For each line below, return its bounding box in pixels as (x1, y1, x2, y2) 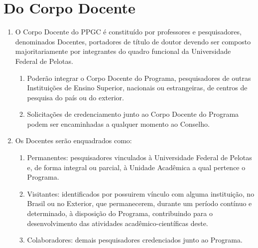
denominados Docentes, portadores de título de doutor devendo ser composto (15, 36, 251, 46)
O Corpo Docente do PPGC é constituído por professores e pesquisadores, (15, 26, 242, 37)
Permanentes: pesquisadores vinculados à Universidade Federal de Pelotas (27, 152, 252, 163)
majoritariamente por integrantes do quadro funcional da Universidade (15, 46, 231, 56)
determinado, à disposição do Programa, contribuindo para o (27, 208, 213, 219)
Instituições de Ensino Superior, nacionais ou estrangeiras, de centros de (27, 82, 248, 93)
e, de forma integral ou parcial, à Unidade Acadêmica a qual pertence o (27, 162, 246, 172)
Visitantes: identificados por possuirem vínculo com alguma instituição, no (27, 188, 255, 199)
